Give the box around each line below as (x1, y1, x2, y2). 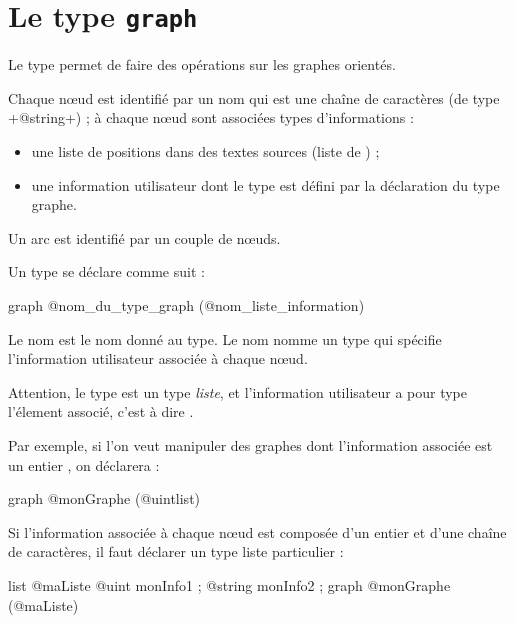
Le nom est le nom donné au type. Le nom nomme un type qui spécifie (8, 328, 442, 349)
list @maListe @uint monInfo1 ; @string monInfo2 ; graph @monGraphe (8, 574, 451, 595)
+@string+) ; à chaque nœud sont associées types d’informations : (8, 107, 414, 128)
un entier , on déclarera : (8, 454, 160, 475)
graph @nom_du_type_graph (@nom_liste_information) (8, 295, 365, 315)
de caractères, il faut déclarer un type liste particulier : (8, 541, 344, 562)
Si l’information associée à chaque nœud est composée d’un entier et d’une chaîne (8, 521, 507, 542)
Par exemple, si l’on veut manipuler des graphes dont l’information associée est (8, 434, 493, 455)
